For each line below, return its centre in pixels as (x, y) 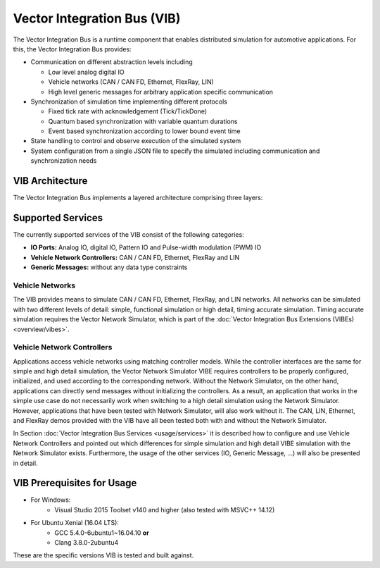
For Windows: (51, 500)
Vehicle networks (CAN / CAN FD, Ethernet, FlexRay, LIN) (131, 82)
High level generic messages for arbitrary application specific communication (161, 92)
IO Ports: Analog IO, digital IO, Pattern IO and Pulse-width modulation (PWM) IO (146, 247)
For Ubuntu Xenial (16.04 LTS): (75, 523)
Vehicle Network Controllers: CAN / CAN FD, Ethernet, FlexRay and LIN (135, 257)
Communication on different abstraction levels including (112, 62)
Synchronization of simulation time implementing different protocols (129, 101)
